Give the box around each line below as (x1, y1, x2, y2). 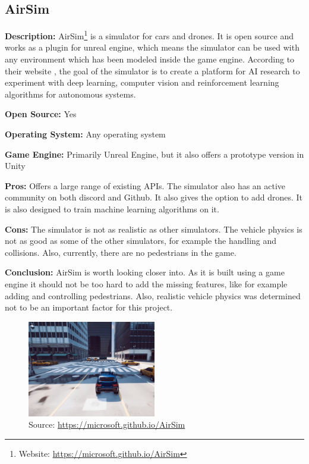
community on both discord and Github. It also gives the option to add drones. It (5, 191, 303, 203)
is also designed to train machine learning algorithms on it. (5, 202, 219, 215)
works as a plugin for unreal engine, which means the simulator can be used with (5, 41, 299, 54)
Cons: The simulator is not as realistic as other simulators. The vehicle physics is (5, 222, 302, 235)
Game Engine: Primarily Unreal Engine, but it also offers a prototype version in (5, 148, 304, 160)
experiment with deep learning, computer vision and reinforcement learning (5, 76, 279, 89)
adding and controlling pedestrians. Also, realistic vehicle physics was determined (5, 289, 301, 302)
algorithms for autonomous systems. (5, 87, 136, 100)
